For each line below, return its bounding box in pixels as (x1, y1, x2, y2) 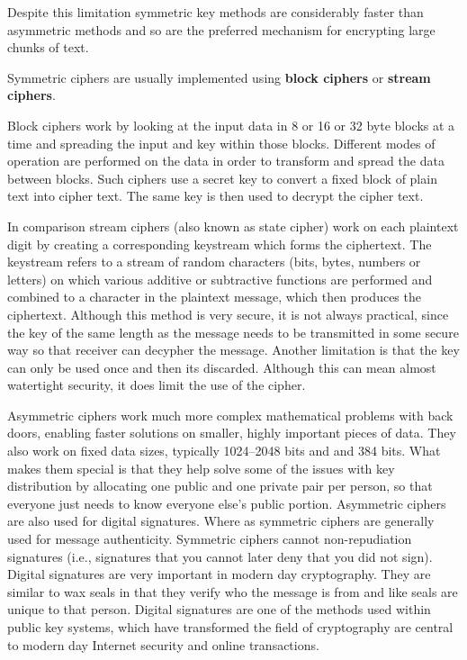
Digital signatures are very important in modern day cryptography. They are (7, 565, 431, 583)
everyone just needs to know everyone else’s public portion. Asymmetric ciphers (7, 493, 446, 512)
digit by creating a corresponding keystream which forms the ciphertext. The (7, 234, 432, 253)
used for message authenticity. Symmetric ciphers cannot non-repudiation (7, 529, 412, 548)
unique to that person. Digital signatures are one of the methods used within (7, 600, 431, 619)
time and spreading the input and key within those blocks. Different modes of (7, 133, 436, 152)
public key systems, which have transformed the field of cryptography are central (7, 618, 454, 636)
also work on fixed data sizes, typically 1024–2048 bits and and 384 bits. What (7, 441, 441, 460)
